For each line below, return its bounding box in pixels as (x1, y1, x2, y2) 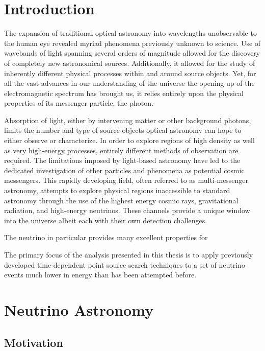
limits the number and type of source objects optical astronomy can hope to (4, 125, 242, 135)
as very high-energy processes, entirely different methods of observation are (4, 145, 238, 155)
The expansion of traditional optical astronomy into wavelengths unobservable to (4, 28, 257, 38)
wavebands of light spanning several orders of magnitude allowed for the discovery (4, 48, 260, 58)
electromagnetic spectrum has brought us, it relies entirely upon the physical (4, 87, 244, 98)
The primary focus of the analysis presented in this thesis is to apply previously (4, 249, 253, 260)
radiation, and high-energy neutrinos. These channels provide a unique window (4, 205, 250, 216)
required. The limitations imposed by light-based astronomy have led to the (4, 155, 241, 166)
